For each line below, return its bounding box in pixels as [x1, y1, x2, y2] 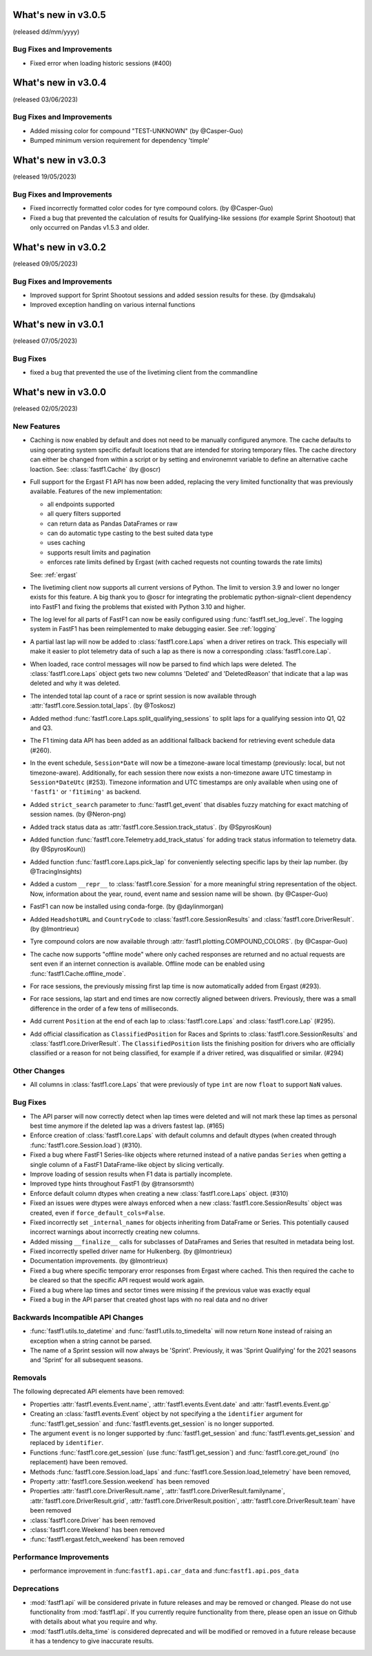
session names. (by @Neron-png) [30, 810, 127, 819]
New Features [12, 421, 61, 431]
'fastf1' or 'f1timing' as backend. [30, 788, 141, 796]
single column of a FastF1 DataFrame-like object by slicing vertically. [30, 1160, 225, 1168]
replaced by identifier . [30, 1439, 104, 1447]
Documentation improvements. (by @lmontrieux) [30, 1257, 168, 1265]
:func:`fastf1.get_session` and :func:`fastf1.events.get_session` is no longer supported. [30, 1419, 275, 1428]
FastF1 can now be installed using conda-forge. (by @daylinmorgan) [30, 902, 224, 910]
